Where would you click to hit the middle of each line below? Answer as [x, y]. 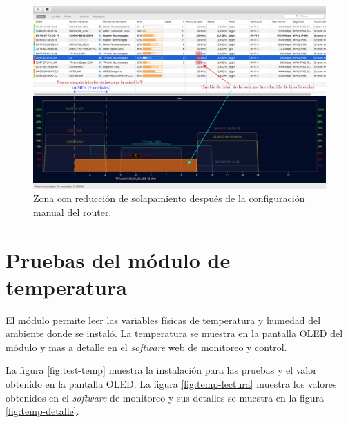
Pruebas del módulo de [118, 259]
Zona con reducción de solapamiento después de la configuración [169, 198]
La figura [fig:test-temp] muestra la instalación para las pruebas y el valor [161, 370]
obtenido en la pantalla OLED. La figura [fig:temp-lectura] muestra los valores [171, 384]
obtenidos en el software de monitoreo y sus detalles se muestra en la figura [165, 397]
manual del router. [72, 211]
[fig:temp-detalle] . [42, 411]
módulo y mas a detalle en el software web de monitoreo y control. [146, 346]
